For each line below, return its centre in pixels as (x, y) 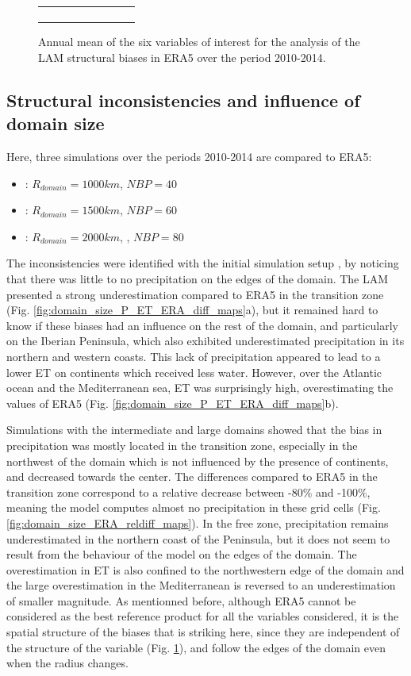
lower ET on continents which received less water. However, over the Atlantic (194, 372)
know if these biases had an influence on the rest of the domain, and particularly (202, 325)
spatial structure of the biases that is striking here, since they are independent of (203, 632)
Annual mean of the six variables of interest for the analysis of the (199, 42)
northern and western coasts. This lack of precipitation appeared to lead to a (194, 356)
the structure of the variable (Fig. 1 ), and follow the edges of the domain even (196, 647)
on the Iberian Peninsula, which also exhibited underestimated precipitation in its (205, 341)
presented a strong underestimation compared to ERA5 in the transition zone (195, 294)
